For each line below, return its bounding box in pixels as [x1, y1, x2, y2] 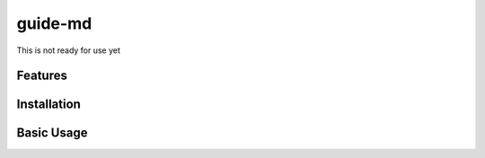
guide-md [16, 13, 93, 33]
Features [16, 68, 67, 83]
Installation [16, 97, 81, 112]
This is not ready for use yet [16, 45, 121, 56]
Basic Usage [16, 126, 88, 141]
